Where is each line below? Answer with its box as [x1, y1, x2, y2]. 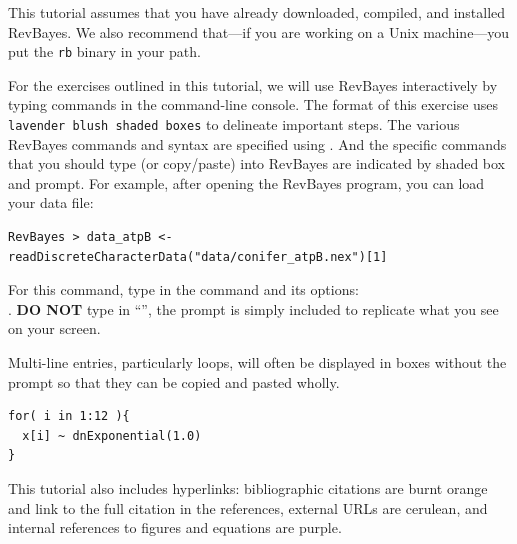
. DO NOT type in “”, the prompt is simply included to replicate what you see [8, 298, 499, 319]
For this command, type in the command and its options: [8, 279, 359, 300]
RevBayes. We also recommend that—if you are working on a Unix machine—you [8, 21, 510, 42]
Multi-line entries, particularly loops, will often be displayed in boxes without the [8, 352, 507, 373]
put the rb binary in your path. [8, 41, 201, 62]
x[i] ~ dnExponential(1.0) [22, 428, 202, 443]
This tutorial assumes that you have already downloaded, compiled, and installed [8, 2, 506, 22]
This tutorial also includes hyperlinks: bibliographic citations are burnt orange [8, 478, 488, 498]
